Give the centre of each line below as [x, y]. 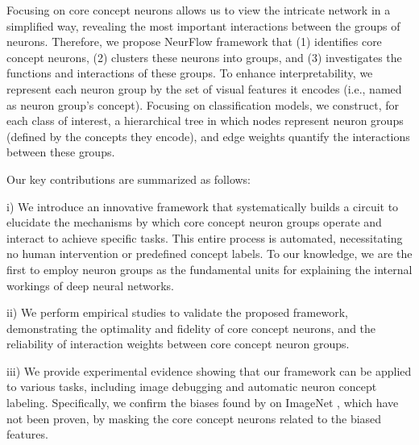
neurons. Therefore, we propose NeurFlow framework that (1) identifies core [194, 42]
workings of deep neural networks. [90, 285]
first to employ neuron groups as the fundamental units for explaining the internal [209, 269]
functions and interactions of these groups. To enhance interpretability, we [190, 73]
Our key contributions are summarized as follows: [129, 179]
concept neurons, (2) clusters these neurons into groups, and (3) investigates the [204, 57]
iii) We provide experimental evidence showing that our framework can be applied [209, 370]
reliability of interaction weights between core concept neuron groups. [178, 344]
